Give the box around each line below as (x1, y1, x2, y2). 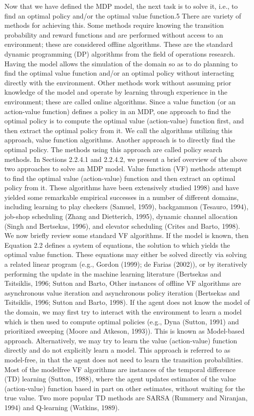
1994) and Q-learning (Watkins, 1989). (4, 402, 120, 412)
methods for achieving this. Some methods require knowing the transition (4, 20, 224, 30)
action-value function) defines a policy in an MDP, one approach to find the (4, 106, 231, 116)
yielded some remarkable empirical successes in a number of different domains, (4, 192, 239, 202)
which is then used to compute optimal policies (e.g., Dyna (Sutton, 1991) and (4, 316, 239, 326)
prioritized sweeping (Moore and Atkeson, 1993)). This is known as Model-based (4, 326, 245, 336)
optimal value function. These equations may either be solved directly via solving (4, 249, 247, 259)
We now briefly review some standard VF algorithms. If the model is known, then (4, 230, 249, 240)
